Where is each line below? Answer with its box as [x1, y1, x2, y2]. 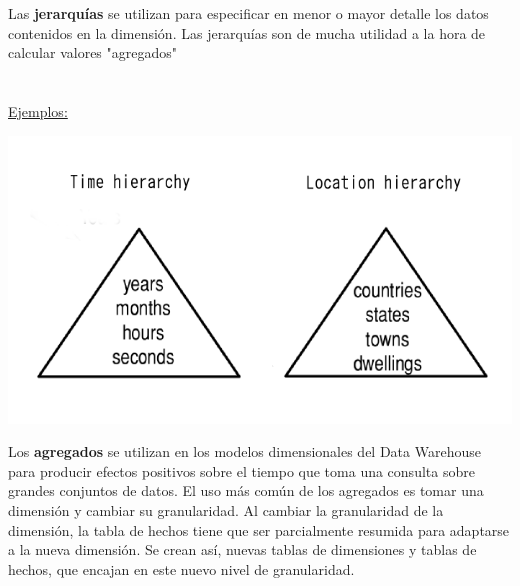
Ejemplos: [8, 100, 68, 121]
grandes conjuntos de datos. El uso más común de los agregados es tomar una [8, 480, 484, 501]
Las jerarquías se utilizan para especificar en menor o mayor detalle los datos [8, 3, 489, 23]
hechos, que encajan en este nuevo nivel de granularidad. [8, 558, 355, 579]
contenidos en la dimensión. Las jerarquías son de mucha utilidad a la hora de [8, 22, 486, 43]
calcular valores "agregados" [8, 42, 178, 63]
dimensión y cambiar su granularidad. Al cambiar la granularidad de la [8, 499, 444, 520]
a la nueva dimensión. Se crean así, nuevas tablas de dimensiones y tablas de [8, 539, 477, 560]
